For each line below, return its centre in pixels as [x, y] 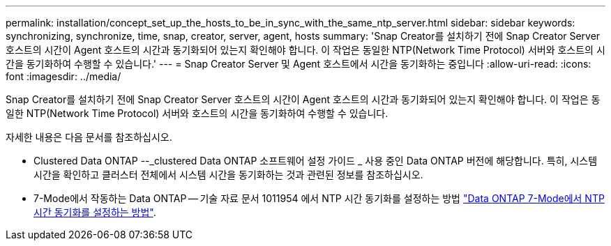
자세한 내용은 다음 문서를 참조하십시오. [89, 137]
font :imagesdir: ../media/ [63, 76]
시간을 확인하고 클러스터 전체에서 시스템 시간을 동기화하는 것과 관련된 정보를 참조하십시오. [228, 175]
